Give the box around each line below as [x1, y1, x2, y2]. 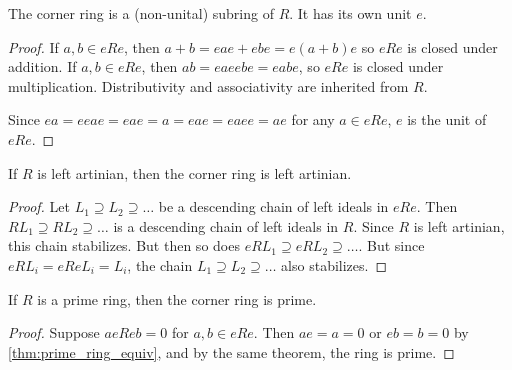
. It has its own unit [289, 3, 412, 23]
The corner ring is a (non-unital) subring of [8, 3, 274, 23]
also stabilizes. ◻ [281, 254, 388, 275]
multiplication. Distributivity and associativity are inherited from [8, 75, 409, 96]
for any [291, 109, 335, 130]
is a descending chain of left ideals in [113, 215, 339, 236]
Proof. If [8, 36, 59, 57]
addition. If [8, 56, 77, 77]
